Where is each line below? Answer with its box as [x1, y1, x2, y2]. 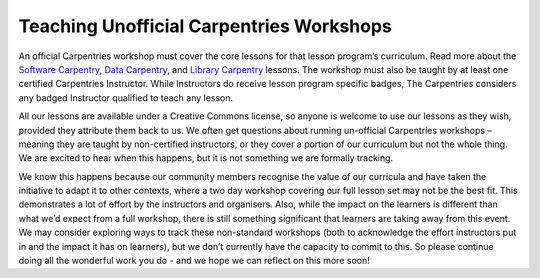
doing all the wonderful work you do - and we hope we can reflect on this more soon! [18, 255, 370, 267]
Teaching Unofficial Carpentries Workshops [18, 15, 392, 37]
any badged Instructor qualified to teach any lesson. [18, 91, 234, 104]
